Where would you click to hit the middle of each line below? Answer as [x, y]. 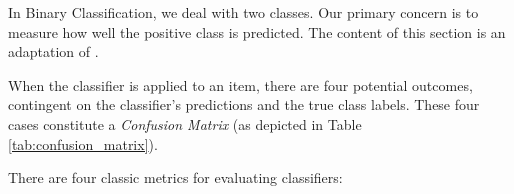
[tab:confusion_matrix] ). [83, 143]
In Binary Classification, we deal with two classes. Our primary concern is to [243, 12]
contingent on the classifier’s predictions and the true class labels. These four [244, 104]
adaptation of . [53, 51]
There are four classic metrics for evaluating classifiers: [175, 177]
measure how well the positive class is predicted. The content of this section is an [257, 31]
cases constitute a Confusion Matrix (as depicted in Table [185, 123]
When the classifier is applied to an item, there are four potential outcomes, [240, 84]
